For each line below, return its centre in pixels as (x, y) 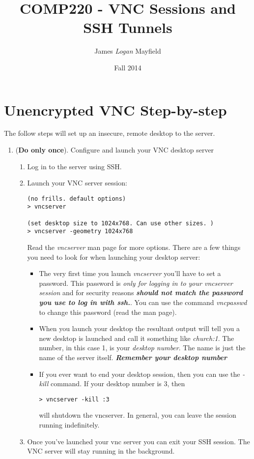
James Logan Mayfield (128, 51)
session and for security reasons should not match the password (141, 292)
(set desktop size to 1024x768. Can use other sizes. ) (121, 223)
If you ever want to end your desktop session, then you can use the (140, 374)
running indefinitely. (69, 425)
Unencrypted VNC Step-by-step (115, 109)
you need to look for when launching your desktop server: (114, 257)
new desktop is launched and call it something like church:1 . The (137, 338)
